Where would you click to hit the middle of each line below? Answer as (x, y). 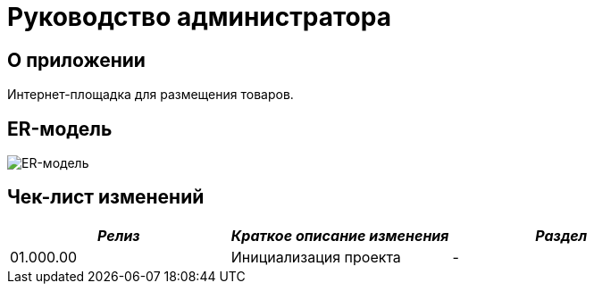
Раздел (561, 235)
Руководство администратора (199, 17)
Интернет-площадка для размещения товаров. (151, 95)
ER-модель (60, 129)
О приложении (76, 60)
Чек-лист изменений (106, 197)
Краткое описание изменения (340, 235)
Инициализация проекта (316, 257)
